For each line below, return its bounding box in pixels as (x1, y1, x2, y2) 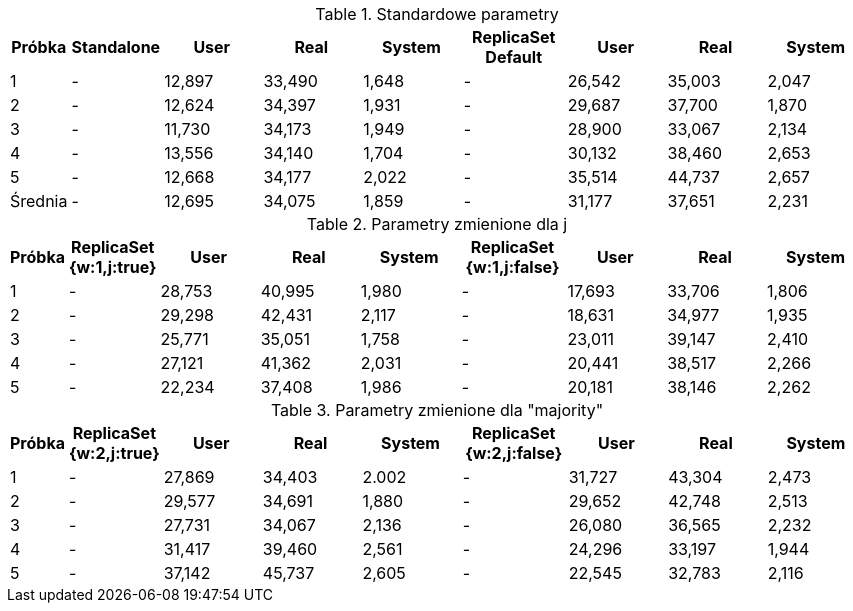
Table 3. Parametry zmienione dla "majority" (270, 400, 604, 420)
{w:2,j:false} (465, 443, 563, 463)
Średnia (10, 191, 68, 211)
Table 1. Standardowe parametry (315, 4, 559, 24)
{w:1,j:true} (68, 257, 157, 277)
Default (485, 47, 543, 67)
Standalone (71, 37, 161, 57)
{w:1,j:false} (465, 257, 560, 277)
